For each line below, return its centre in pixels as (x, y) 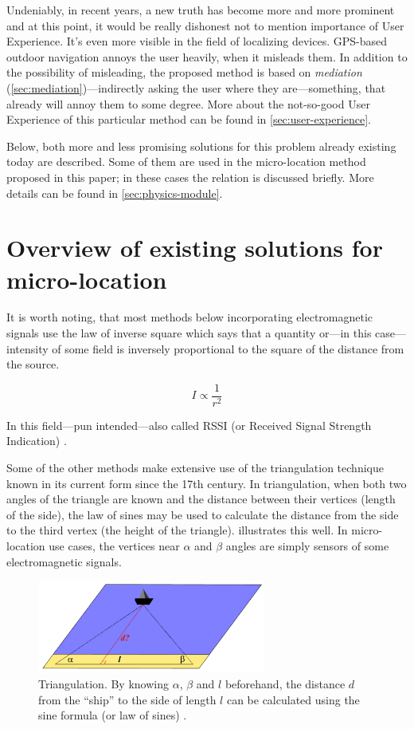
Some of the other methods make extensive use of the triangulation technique (195, 468)
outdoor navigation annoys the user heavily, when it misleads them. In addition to (207, 56)
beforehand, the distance (285, 683)
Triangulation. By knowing (103, 683)
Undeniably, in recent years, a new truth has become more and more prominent (201, 10)
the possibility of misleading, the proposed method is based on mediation (184, 72)
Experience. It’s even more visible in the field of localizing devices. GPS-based (197, 41)
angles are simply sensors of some (307, 546)
